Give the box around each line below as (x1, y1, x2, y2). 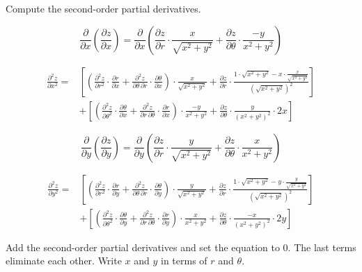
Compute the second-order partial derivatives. (6, 1, 201, 15)
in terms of (161, 253, 207, 268)
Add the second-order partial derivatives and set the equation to (6, 239, 280, 254)
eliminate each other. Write (6, 253, 122, 268)
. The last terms (288, 239, 356, 254)
